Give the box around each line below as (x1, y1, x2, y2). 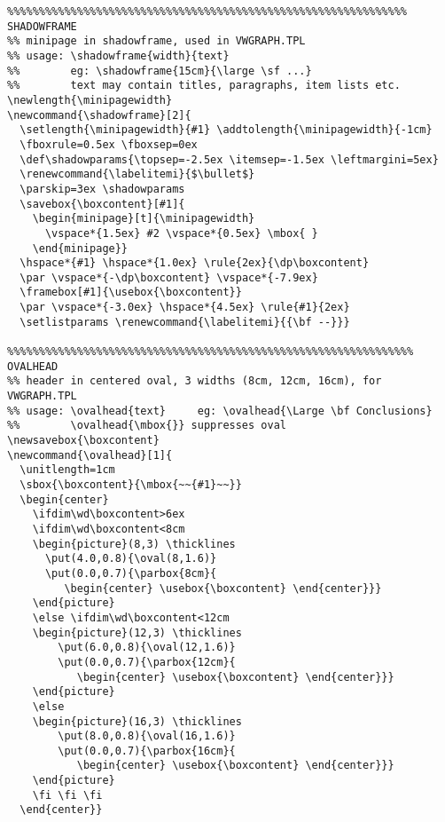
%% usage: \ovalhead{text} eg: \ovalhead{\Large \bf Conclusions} (7, 404, 433, 417)
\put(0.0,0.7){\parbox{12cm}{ (58, 655, 236, 668)
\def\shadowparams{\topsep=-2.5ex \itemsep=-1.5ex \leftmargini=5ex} (20, 153, 439, 166)
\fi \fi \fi (32, 788, 103, 802)
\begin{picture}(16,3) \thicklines (32, 715, 242, 728)
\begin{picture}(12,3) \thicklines (32, 626, 242, 639)
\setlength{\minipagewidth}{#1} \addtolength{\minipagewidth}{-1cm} (20, 123, 433, 137)
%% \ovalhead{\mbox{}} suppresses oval (7, 419, 286, 432)
